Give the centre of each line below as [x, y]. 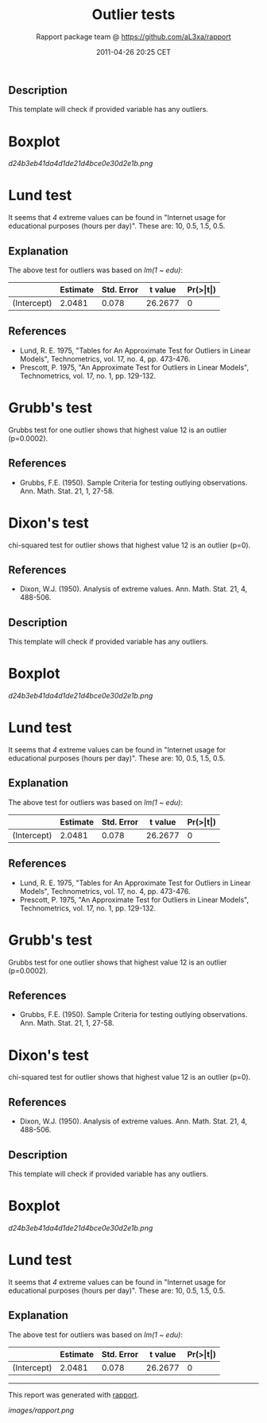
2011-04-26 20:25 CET [133, 52]
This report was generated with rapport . [74, 1394]
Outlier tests [133, 15]
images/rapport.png [41, 1410]
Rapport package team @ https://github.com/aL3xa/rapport [133, 37]
